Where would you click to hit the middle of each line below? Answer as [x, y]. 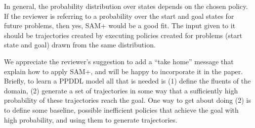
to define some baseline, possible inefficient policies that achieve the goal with [121, 109]
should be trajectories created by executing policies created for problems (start [123, 35]
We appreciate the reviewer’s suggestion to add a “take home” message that [119, 61]
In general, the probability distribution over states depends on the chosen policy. [126, 6]
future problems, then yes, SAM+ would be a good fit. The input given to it [120, 25]
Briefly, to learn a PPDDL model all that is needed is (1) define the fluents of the [127, 81]
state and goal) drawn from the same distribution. [80, 45]
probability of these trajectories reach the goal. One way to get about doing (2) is [127, 100]
